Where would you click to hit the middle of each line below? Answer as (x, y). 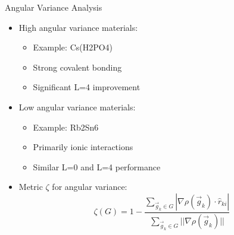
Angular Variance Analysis (54, 7)
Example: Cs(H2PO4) (73, 47)
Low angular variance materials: (77, 107)
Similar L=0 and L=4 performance (97, 166)
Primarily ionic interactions (83, 147)
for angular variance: (90, 187)
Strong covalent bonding (77, 67)
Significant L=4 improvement (87, 87)
